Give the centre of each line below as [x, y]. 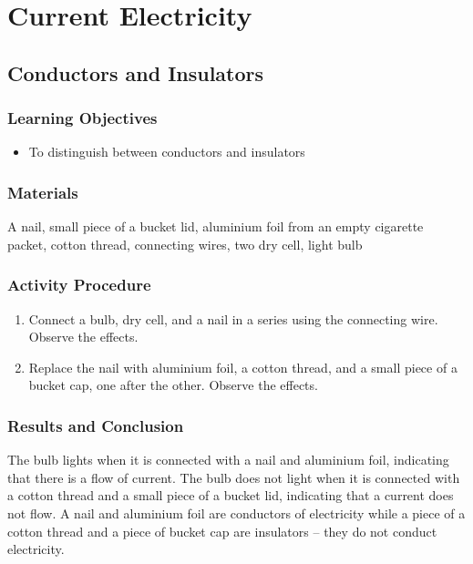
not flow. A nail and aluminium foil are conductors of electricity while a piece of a [236, 513]
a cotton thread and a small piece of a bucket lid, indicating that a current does [231, 495]
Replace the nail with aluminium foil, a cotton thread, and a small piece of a [243, 367]
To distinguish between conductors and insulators [167, 152]
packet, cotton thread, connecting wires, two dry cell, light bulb [185, 244]
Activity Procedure [79, 285]
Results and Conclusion [96, 425]
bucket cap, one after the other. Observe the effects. [173, 385]
